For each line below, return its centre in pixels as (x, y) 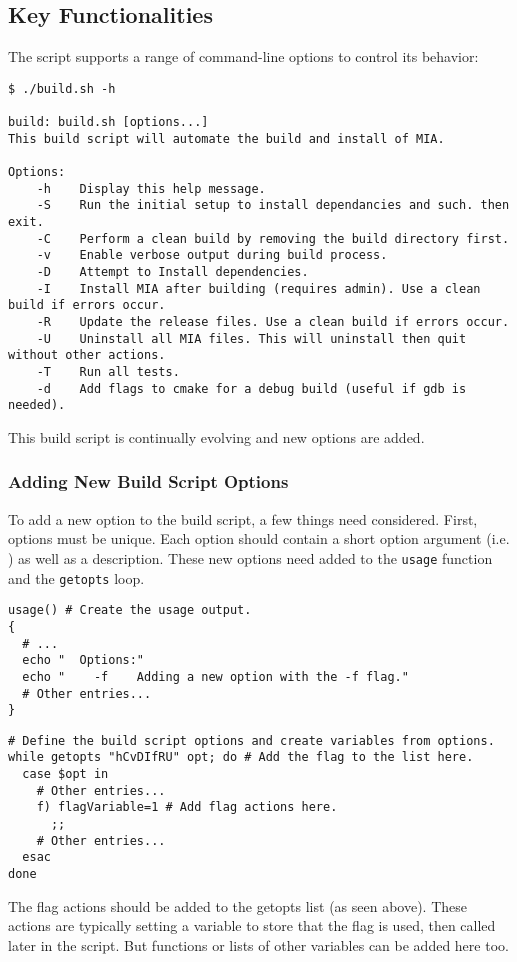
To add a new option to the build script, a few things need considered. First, (243, 518)
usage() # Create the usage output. (130, 610)
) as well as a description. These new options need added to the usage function (250, 557)
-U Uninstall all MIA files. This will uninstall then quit (251, 338)
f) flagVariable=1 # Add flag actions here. (187, 807)
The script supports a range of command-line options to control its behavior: (243, 56)
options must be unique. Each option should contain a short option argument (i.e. (259, 538)
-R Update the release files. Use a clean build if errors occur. (273, 321)
